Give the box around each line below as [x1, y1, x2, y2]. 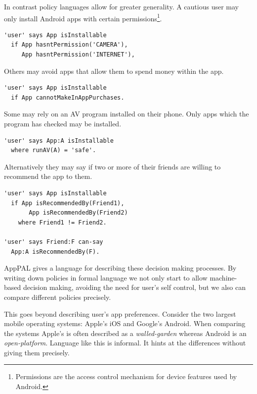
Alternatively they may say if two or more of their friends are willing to [4, 161, 221, 171]
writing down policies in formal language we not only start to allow [4, 272, 208, 282]
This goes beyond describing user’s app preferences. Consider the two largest [4, 308, 236, 319]
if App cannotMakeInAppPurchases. [11, 94, 125, 101]
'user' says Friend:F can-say [4, 238, 103, 245]
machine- [210, 272, 237, 282]
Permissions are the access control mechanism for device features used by [15, 371, 237, 382]
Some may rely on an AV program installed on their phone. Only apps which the [4, 109, 249, 119]
